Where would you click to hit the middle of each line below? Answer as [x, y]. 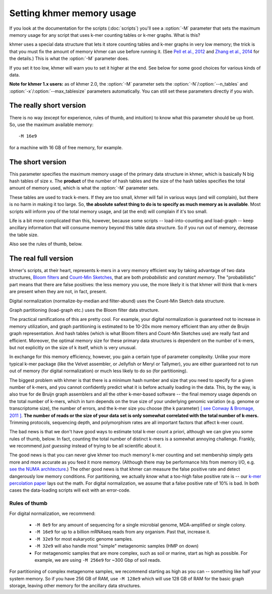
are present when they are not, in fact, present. [58, 292]
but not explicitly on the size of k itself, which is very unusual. [73, 347]
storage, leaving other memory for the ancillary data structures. [75, 586]
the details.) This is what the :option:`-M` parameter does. [69, 58]
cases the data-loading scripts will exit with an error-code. [70, 490]
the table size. [24, 235]
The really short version [48, 106]
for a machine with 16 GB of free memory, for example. [66, 147]
